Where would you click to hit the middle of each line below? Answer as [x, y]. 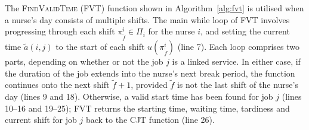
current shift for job [41, 120]
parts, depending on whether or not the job [84, 61]
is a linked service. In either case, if [236, 61]
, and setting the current [245, 31]
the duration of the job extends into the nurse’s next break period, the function [150, 73]
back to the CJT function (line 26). [150, 120]
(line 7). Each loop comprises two [238, 46]
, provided [149, 85]
